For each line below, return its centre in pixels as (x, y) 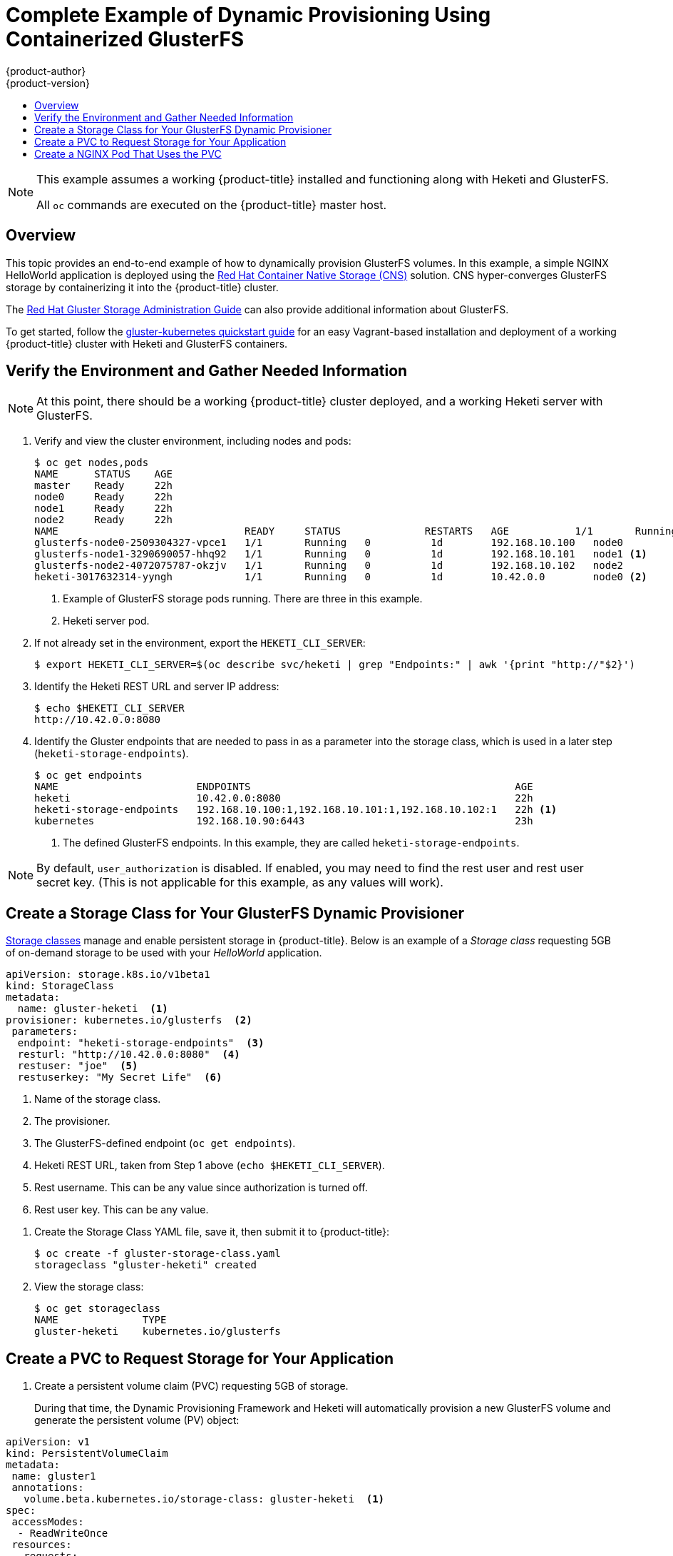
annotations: (48, 1488)
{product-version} (48, 83)
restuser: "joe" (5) (78, 1066)
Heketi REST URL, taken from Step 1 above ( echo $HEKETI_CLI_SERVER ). (210, 1166)
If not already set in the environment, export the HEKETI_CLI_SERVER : (200, 643)
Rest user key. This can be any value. (122, 1210)
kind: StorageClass (60, 986)
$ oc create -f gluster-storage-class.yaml (158, 1254)
